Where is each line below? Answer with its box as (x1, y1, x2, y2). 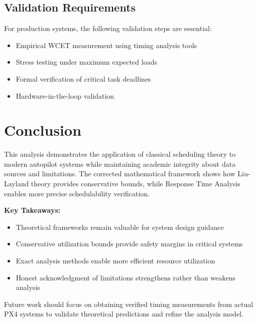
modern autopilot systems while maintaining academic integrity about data (4, 158, 236, 169)
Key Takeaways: (4, 205, 61, 215)
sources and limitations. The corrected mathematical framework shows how (4, 168, 235, 179)
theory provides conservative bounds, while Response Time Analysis (31, 178, 240, 189)
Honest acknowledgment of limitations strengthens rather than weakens (16, 272, 236, 282)
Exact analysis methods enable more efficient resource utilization (16, 255, 215, 266)
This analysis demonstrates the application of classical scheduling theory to (4, 149, 236, 159)
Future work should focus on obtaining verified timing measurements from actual (4, 298, 253, 309)
